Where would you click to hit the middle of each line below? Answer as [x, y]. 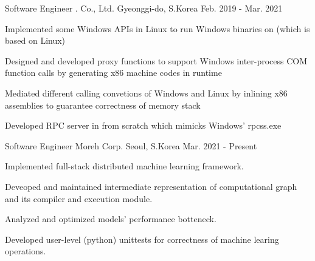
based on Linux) [35, 40]
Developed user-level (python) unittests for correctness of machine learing [142, 239]
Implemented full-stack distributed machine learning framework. [124, 166]
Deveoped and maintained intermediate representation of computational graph [151, 186]
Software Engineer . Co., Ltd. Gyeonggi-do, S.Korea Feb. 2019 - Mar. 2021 [144, 8]
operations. [26, 251]
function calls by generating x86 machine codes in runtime [113, 73]
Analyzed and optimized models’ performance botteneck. [111, 219]
